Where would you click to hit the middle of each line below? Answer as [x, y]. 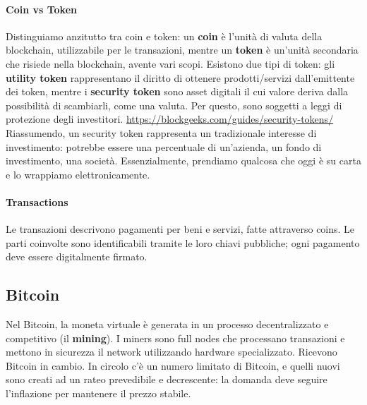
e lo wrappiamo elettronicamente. [78, 174]
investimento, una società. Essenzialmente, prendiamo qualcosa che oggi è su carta [183, 161]
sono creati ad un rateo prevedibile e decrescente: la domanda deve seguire [167, 379]
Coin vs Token [41, 9]
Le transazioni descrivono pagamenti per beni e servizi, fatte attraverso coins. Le [180, 229]
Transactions [37, 201]
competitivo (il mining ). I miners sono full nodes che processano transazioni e [175, 338]
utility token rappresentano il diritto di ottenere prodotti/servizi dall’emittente [180, 77]
